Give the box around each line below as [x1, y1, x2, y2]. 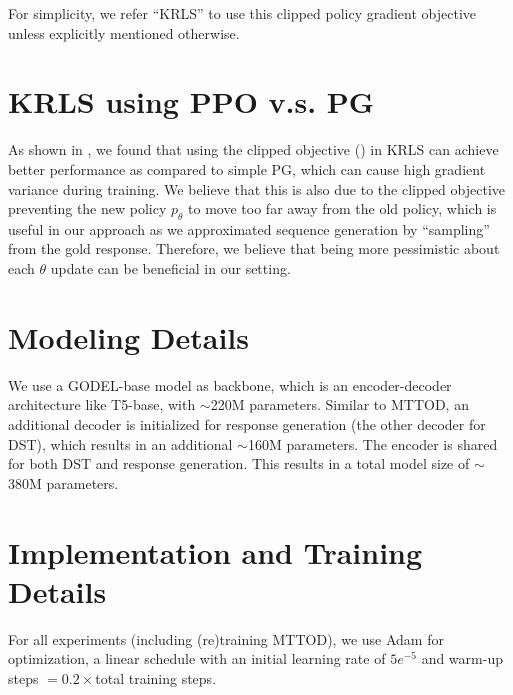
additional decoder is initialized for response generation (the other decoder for [8, 413, 486, 434]
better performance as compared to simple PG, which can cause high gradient [8, 158, 486, 179]
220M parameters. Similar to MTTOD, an [210, 394, 469, 415]
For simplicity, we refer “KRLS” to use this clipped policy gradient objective [8, 3, 477, 23]
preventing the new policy [8, 198, 167, 219]
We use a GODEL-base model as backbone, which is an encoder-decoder [8, 374, 452, 395]
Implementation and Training [8, 531, 423, 572]
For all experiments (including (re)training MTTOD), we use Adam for [8, 628, 444, 649]
